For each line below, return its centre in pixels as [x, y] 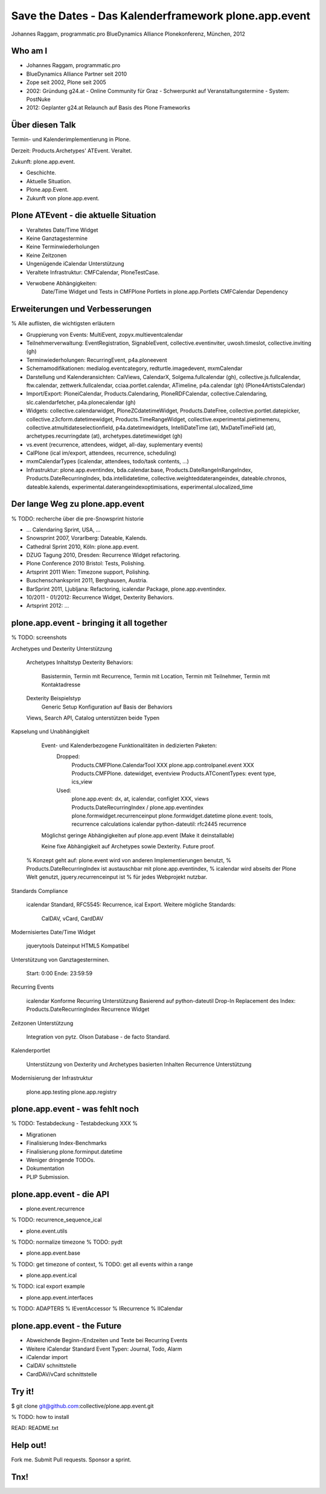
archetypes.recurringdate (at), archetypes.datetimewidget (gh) [104, 436]
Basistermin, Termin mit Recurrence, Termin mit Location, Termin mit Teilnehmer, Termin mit [156, 676]
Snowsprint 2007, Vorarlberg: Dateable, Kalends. [87, 538]
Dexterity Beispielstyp [54, 698]
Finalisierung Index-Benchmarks [66, 1143]
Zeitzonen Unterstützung [42, 1023]
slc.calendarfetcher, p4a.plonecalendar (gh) [81, 402]
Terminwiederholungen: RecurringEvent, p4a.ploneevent [97, 360]
